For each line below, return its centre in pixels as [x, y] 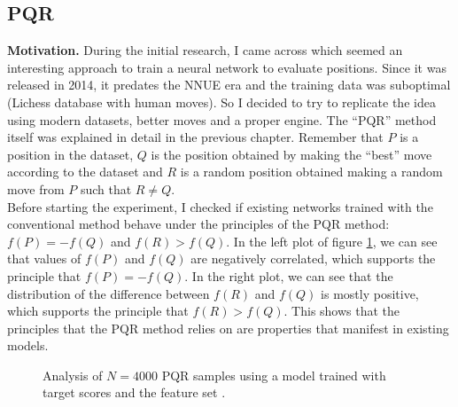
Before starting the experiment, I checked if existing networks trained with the [220, 206]
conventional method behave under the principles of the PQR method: [198, 224]
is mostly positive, [370, 293]
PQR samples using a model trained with [274, 375]
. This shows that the [342, 311]
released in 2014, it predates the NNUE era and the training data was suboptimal [229, 85]
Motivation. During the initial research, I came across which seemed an [205, 50]
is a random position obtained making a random [311, 172]
